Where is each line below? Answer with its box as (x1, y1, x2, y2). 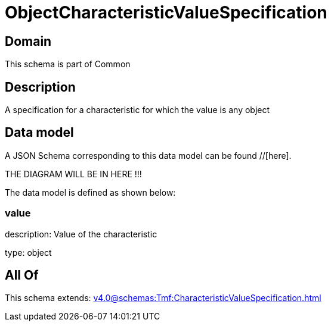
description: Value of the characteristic (5, 228, 157, 239)
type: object (5, 247, 52, 258)
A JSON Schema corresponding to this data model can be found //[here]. (5, 150, 292, 161)
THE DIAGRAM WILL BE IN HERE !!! (5, 168, 142, 179)
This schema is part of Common (5, 59, 131, 70)
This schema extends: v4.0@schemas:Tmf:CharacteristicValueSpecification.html (5, 293, 321, 303)
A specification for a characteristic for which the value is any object (5, 105, 270, 115)
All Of (5, 268, 39, 283)
